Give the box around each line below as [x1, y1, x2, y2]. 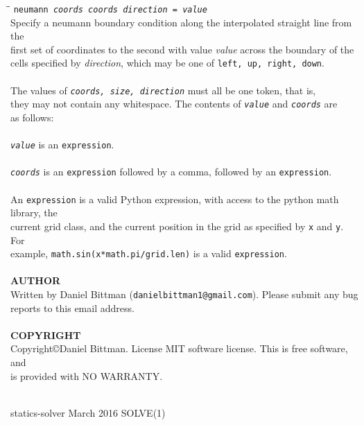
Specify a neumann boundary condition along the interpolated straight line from [10, 15, 352, 29]
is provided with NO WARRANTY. [10, 368, 163, 383]
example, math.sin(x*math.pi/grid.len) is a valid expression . [10, 246, 287, 261]
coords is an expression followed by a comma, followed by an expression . [10, 164, 332, 179]
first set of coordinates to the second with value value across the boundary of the [10, 42, 354, 56]
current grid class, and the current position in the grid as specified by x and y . [10, 218, 344, 233]
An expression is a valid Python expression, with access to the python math [10, 191, 339, 206]
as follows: [10, 110, 54, 124]
